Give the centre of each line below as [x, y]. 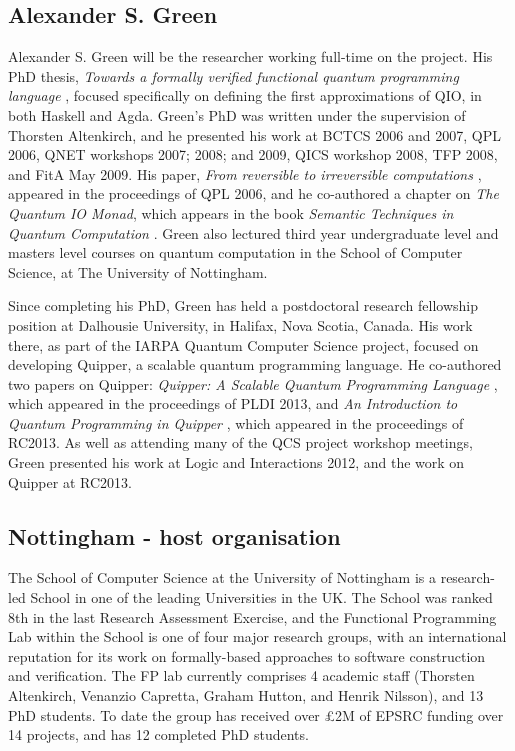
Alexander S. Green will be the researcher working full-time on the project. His [250, 56]
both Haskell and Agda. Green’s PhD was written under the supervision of [237, 114]
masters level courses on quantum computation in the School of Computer [235, 252]
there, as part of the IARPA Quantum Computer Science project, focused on [243, 344]
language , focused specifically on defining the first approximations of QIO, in [245, 95]
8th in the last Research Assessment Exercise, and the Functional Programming [252, 616]
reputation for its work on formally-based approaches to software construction [247, 655]
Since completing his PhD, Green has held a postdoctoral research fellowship [243, 305]
